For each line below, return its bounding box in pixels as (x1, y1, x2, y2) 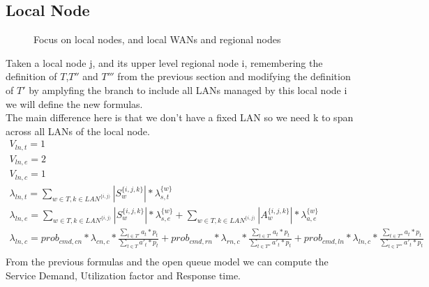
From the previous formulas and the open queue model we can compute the (6, 254, 329, 269)
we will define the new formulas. (6, 96, 143, 111)
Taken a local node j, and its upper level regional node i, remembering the (6, 55, 323, 70)
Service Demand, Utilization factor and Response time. (6, 268, 241, 283)
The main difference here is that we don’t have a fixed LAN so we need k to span (6, 110, 354, 125)
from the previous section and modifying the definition (117, 69, 351, 84)
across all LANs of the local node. (6, 123, 150, 138)
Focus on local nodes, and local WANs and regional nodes (33, 32, 281, 47)
